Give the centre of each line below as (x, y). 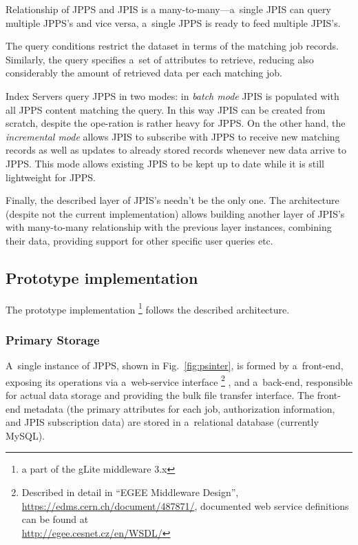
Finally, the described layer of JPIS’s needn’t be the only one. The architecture (172, 200)
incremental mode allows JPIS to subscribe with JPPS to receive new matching (173, 136)
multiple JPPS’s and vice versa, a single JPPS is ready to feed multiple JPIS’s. (173, 22)
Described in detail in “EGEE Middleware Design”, (130, 492)
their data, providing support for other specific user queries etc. (139, 240)
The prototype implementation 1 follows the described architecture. (148, 308)
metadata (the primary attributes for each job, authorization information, (179, 408)
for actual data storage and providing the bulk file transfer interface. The (160, 395)
